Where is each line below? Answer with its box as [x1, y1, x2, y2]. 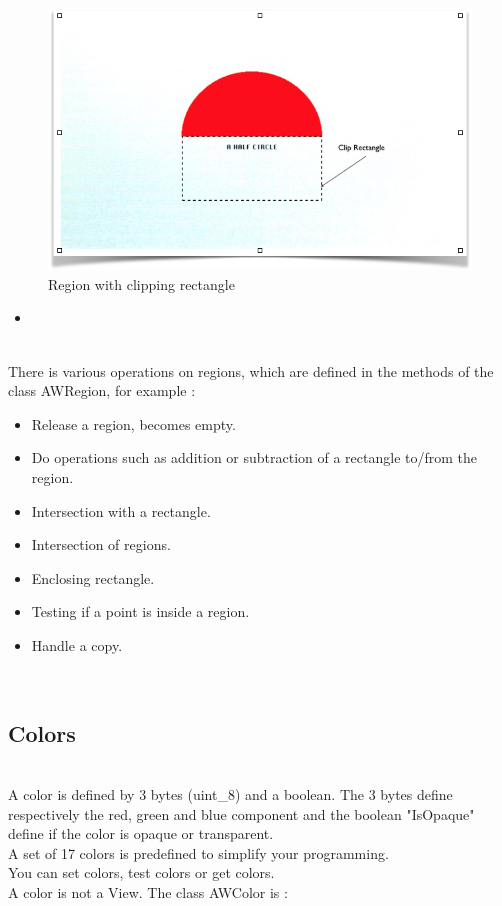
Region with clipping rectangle [48, 273, 235, 294]
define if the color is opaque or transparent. [8, 823, 274, 844]
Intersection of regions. [31, 534, 171, 555]
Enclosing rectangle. [31, 567, 155, 588]
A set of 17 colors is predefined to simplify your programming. [8, 842, 389, 863]
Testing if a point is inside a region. [31, 601, 250, 622]
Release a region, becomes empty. [31, 413, 236, 434]
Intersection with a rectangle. [31, 500, 211, 521]
